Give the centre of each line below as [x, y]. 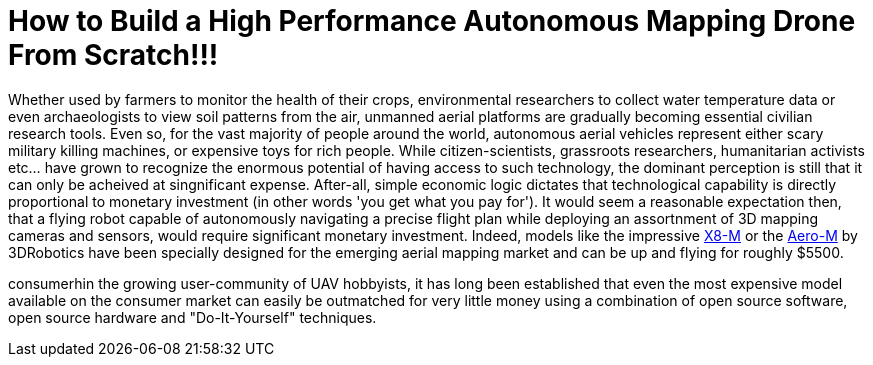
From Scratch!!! [113, 55]
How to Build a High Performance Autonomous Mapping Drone [432, 21]
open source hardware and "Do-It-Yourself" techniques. [192, 317]
